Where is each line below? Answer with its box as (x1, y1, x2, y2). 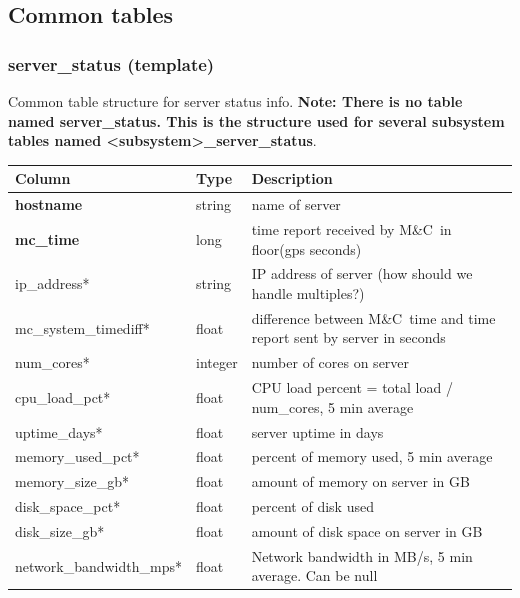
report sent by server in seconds (251, 327, 446, 348)
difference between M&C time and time (251, 307, 496, 328)
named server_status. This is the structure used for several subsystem (8, 110, 505, 131)
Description (251, 168, 333, 189)
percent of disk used (251, 496, 374, 517)
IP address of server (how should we (251, 263, 473, 284)
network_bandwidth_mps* (15, 555, 182, 576)
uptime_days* (15, 421, 103, 442)
